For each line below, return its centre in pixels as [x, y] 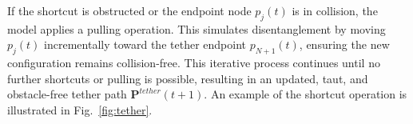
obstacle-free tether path [67, 94]
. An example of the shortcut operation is [306, 94]
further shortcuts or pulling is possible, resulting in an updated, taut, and [188, 78]
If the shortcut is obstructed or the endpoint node [129, 10]
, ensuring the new [344, 44]
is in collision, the [335, 10]
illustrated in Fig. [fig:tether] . [80, 109]
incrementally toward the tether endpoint [145, 44]
